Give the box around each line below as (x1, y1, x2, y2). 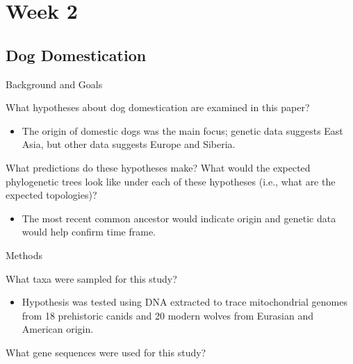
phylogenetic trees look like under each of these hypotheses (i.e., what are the (6, 174, 336, 188)
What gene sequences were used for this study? (6, 345, 206, 359)
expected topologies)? (6, 188, 97, 202)
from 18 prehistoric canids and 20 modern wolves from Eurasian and (22, 308, 313, 322)
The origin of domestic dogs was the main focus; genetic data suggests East (22, 123, 343, 138)
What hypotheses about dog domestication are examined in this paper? (6, 100, 310, 115)
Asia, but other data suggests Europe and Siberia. (22, 137, 236, 151)
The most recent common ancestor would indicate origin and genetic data (22, 210, 336, 225)
